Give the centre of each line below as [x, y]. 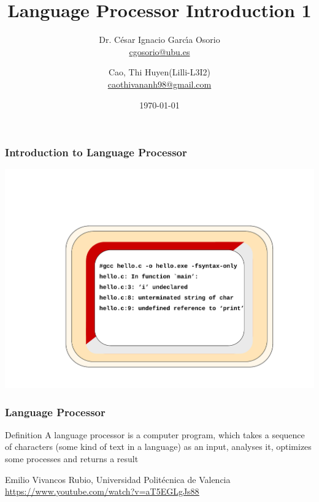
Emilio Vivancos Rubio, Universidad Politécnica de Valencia [118, 479]
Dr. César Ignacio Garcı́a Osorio [159, 40]
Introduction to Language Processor [96, 152]
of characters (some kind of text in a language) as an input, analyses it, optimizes [158, 447]
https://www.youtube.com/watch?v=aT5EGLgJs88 [102, 491]
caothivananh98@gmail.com [159, 84]
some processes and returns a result [72, 459]
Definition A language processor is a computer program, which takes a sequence [155, 434]
